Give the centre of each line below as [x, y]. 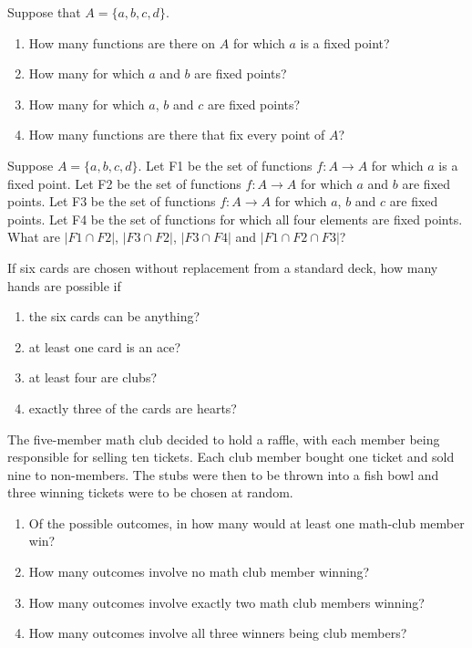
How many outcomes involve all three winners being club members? [218, 633]
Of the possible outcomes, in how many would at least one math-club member [246, 523]
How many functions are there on [122, 42]
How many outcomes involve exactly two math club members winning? [226, 602]
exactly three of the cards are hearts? [133, 408]
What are [34, 237]
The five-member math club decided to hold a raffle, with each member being [224, 439]
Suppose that [44, 12]
